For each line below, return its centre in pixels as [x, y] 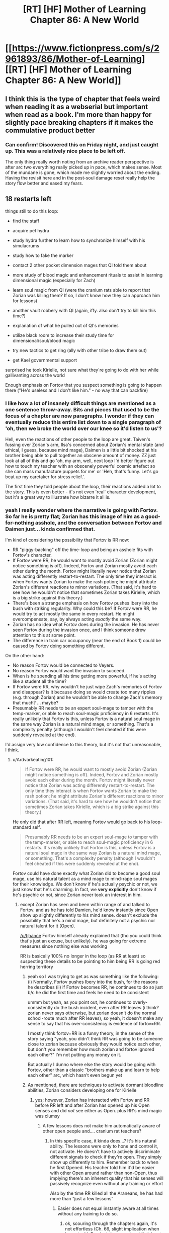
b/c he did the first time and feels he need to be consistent [88, 993]
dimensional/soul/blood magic [44, 340]
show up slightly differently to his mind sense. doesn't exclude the [89, 915]
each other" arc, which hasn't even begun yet [75, 1075]
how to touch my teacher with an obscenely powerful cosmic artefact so [80, 466]
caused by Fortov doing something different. [59, 646]
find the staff [26, 221]
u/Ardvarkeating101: [33, 760]
